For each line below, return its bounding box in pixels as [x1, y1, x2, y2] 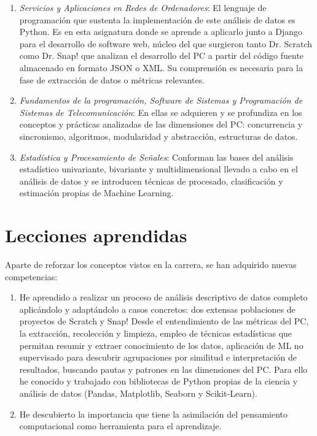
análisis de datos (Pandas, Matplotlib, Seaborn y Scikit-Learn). [19, 386, 257, 399]
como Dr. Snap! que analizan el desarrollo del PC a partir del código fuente [19, 49, 304, 62]
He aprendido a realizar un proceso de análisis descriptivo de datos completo [19, 291, 308, 304]
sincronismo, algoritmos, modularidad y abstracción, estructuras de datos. [19, 129, 298, 142]
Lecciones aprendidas [5, 223, 187, 248]
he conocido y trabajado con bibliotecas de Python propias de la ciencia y [19, 375, 298, 388]
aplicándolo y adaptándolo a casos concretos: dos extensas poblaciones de [19, 302, 295, 315]
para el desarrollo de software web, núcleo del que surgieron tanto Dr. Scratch [19, 37, 313, 50]
